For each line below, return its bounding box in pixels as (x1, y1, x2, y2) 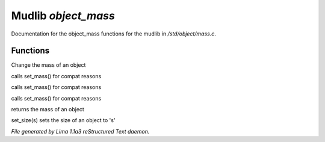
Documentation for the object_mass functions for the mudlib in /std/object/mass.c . (11, 30, 217, 37)
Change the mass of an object (11, 61, 86, 69)
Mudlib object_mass (11, 9, 116, 22)
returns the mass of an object (11, 106, 84, 113)
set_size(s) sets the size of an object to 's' (11, 117, 116, 124)
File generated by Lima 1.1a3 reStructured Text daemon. (11, 128, 150, 135)
